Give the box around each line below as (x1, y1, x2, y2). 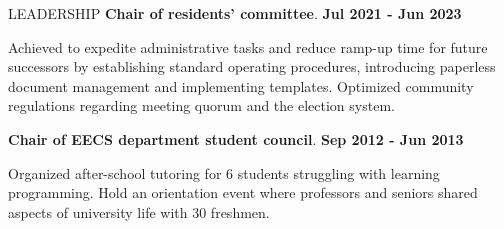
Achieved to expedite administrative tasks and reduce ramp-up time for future (8, 36, 488, 57)
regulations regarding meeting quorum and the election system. (8, 95, 395, 116)
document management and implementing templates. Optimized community (8, 75, 474, 96)
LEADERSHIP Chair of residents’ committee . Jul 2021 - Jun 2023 (8, 3, 462, 23)
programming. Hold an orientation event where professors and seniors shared (8, 182, 478, 203)
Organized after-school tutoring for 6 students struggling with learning (8, 162, 440, 183)
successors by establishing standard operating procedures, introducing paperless (8, 56, 496, 77)
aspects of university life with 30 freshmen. (8, 201, 270, 222)
